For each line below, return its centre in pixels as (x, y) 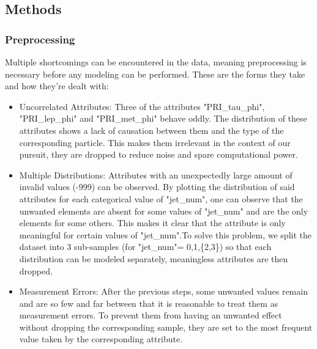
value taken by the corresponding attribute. (101, 339)
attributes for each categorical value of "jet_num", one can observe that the (161, 198)
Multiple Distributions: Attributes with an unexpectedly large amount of (156, 174)
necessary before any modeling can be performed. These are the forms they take (155, 74)
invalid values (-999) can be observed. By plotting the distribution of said (157, 187)
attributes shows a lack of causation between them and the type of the (151, 130)
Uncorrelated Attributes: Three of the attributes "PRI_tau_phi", (142, 106)
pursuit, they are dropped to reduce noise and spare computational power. (158, 154)
